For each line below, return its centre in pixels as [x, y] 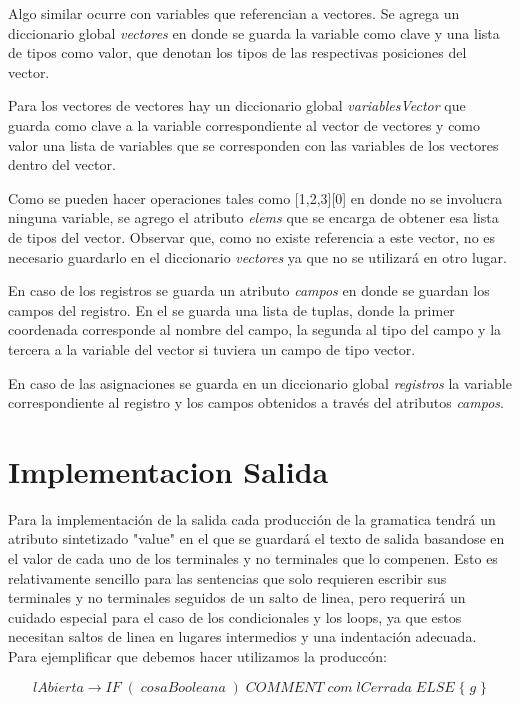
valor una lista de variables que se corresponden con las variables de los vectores [253, 144]
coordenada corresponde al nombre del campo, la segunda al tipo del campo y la [255, 329]
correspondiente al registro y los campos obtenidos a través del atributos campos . [256, 402]
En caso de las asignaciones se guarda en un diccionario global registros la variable [260, 382]
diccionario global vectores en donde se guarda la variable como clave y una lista [254, 32]
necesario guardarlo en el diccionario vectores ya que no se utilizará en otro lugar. [257, 256]
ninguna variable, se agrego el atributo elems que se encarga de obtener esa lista [253, 217]
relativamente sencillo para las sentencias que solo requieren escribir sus [227, 577]
